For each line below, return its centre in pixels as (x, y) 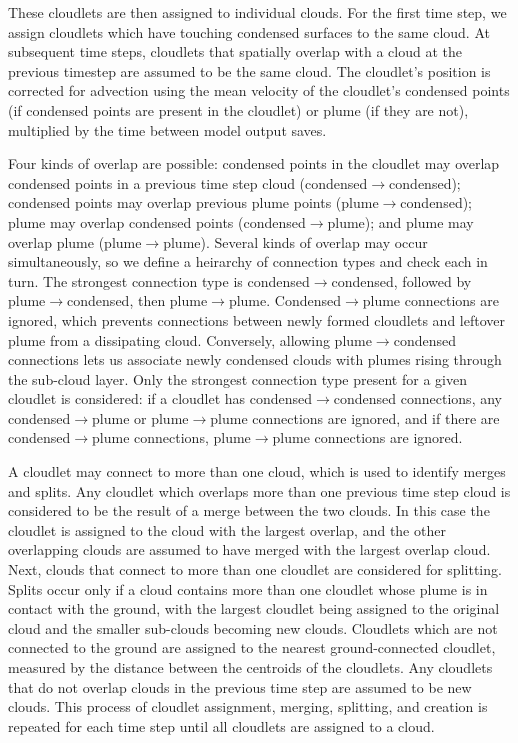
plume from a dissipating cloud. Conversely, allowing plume (190, 339)
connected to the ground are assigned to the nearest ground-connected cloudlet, (252, 647)
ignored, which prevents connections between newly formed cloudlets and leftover (256, 319)
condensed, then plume (137, 300)
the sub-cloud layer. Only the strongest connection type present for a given (237, 378)
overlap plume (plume (75, 241)
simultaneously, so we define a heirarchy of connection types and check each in (248, 261)
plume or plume (140, 417)
